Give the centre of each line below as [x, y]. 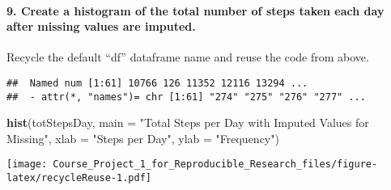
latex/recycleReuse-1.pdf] [79, 178]
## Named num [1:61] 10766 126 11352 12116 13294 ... [157, 83]
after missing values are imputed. [101, 26]
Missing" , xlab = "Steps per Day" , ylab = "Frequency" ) [143, 138]
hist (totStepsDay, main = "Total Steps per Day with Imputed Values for [188, 122]
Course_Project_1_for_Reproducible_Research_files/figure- [215, 165]
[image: [27, 165]
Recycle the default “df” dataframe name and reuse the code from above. [188, 57]
